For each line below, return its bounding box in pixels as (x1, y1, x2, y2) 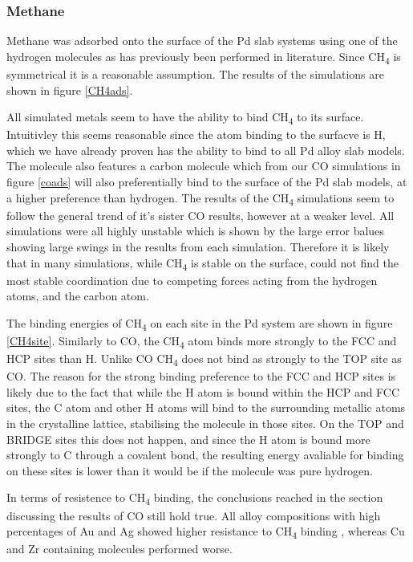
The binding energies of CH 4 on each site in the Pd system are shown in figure (6, 314, 393, 333)
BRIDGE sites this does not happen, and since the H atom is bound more (6, 430, 370, 447)
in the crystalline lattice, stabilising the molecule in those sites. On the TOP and (6, 415, 404, 431)
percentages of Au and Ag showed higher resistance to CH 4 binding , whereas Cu (6, 523, 405, 541)
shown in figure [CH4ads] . (6, 81, 133, 98)
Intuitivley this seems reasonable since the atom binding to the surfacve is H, (6, 126, 386, 143)
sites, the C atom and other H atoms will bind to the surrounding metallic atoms (6, 399, 406, 416)
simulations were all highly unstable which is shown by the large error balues (6, 222, 384, 239)
